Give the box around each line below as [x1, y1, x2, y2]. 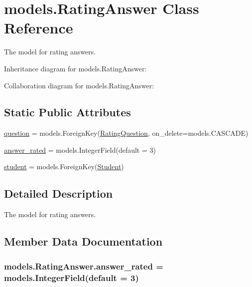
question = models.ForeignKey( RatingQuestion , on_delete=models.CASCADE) [4, 128, 249, 138]
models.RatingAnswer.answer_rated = [4, 260, 163, 272]
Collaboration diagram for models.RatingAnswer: [4, 80, 154, 90]
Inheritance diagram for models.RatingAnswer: [4, 63, 147, 73]
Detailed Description [4, 186, 113, 201]
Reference [4, 17, 73, 38]
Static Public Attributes [4, 104, 131, 120]
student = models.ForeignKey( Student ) [4, 161, 124, 172]
